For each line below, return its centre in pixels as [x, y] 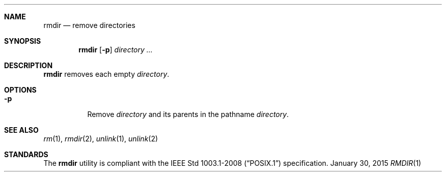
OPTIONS [20, 90]
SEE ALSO [21, 130]
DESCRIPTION [29, 65]
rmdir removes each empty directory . [106, 74]
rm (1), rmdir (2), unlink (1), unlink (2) [101, 139]
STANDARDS [26, 154]
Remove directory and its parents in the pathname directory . [188, 114]
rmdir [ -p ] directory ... [116, 50]
